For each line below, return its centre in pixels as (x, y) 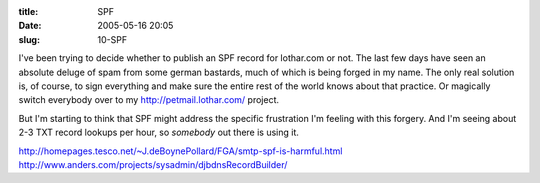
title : (28, 11)
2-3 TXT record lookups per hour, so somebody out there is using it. (159, 132)
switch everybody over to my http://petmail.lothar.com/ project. (149, 100)
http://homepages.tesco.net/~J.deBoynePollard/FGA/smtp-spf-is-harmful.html (180, 151)
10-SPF (112, 39)
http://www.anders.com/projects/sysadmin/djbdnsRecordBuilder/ (153, 164)
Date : (30, 26)
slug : (29, 39)
